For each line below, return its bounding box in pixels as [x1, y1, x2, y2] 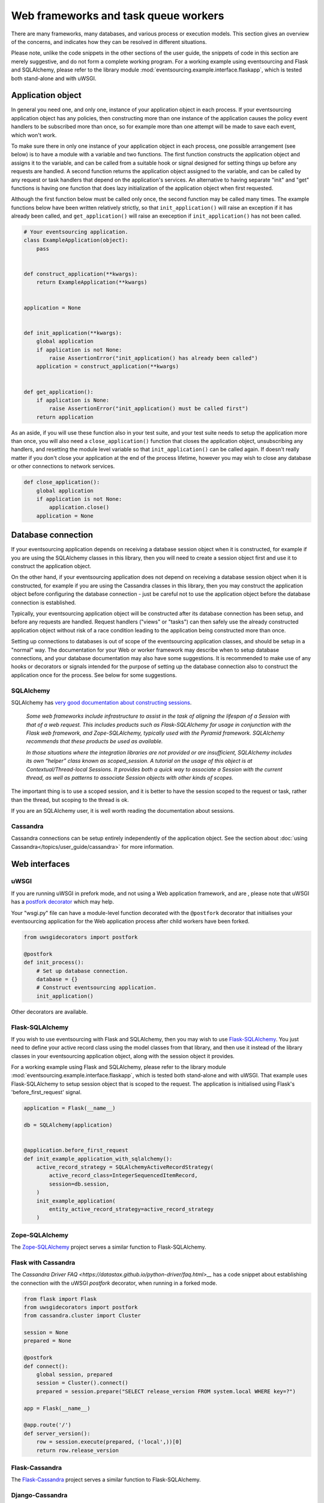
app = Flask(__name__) [23, 1404, 91, 1412]
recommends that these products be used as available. [26, 738, 163, 745]
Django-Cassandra [11, 1491, 68, 1499]
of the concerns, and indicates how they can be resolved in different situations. [11, 38, 207, 45]
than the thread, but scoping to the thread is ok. [11, 796, 129, 803]
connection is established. [11, 599, 76, 606]
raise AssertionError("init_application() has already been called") [49, 355, 258, 361]
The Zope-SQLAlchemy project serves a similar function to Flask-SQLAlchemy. [11, 1243, 206, 1250]
